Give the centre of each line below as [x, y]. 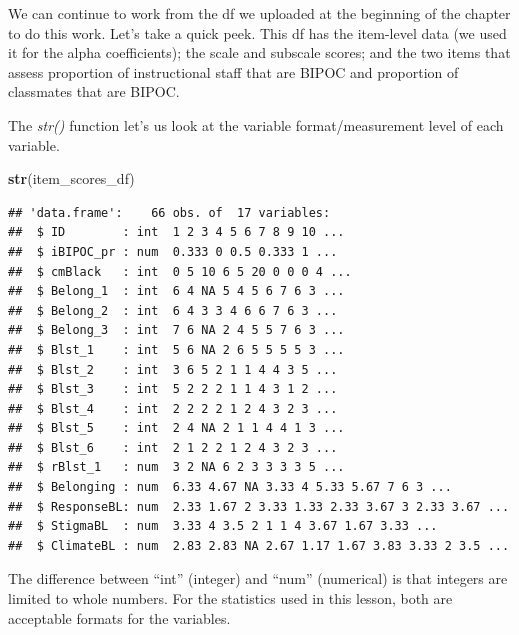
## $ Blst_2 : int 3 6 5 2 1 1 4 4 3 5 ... [173, 369]
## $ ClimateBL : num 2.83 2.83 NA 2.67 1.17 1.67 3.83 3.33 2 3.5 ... [259, 545]
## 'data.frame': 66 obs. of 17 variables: [169, 212]
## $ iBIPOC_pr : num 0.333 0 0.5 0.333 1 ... [173, 251]
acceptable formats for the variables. [119, 617]
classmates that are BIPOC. [94, 91]
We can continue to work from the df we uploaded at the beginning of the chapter [259, 13]
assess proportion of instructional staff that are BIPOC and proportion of [233, 71]
